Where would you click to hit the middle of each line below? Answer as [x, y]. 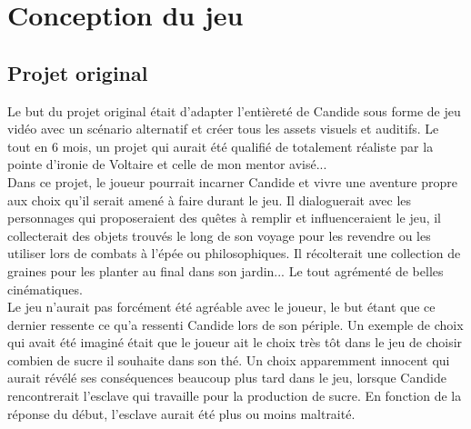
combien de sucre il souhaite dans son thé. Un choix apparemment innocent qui [229, 359]
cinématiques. [45, 289]
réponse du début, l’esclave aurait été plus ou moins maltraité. [181, 413]
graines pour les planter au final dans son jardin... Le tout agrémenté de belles [225, 270]
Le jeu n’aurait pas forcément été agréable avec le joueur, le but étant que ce [221, 307]
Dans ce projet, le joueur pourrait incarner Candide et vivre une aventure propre [232, 181]
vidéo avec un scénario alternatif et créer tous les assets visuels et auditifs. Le [223, 129]
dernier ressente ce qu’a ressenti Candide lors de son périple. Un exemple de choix [235, 324]
